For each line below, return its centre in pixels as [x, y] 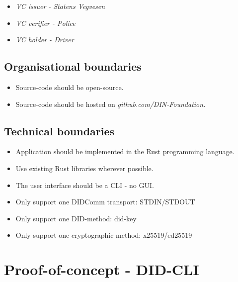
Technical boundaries [59, 131]
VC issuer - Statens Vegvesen [60, 6]
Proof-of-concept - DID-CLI [102, 269]
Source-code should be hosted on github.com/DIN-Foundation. [111, 104]
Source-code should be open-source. [70, 87]
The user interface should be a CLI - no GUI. [85, 185]
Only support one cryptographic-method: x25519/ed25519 [104, 235]
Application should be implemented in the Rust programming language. [125, 151]
